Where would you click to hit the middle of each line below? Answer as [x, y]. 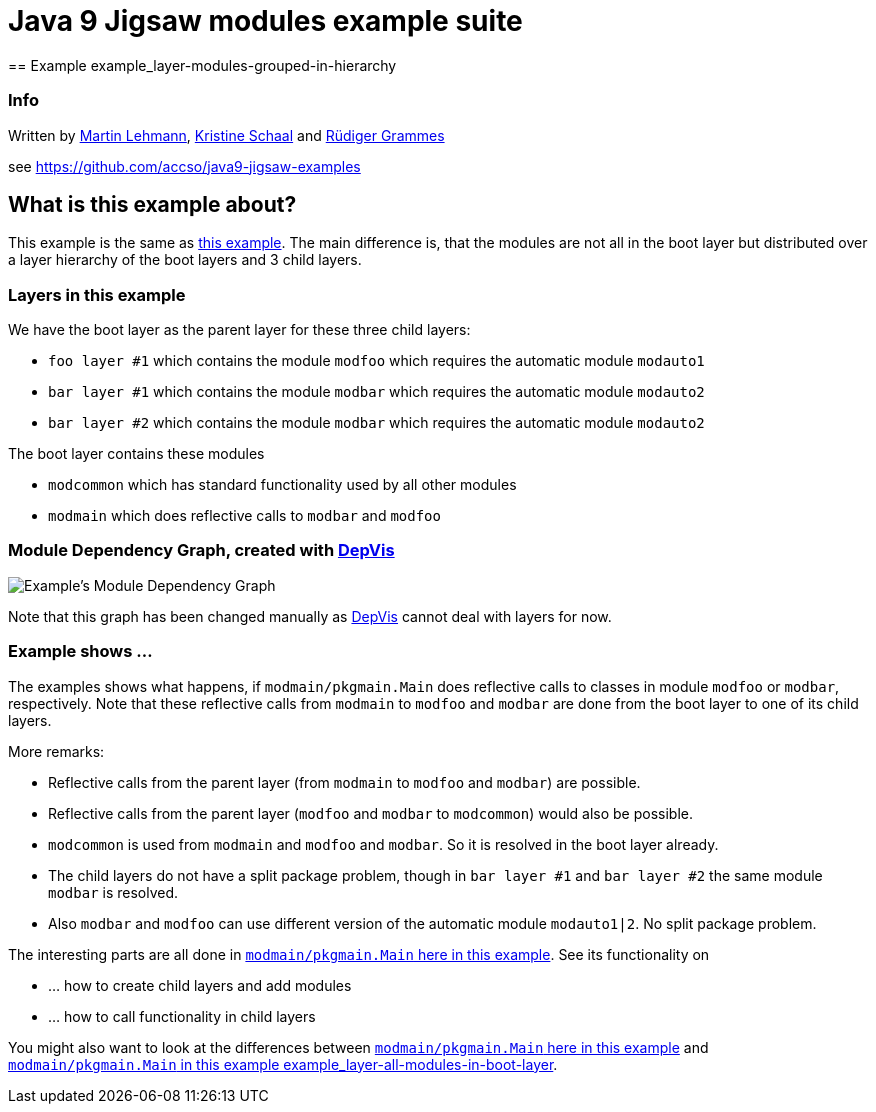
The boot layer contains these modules [136, 454]
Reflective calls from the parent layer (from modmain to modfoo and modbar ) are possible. [344, 782]
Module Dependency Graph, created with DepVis [201, 550]
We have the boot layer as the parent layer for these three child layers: [239, 330]
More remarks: [56, 751]
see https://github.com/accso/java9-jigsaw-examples [184, 166]
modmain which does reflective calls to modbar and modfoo [244, 516]
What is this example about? [152, 204]
